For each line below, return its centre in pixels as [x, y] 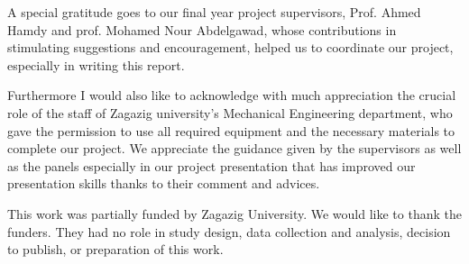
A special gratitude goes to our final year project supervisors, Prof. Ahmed [214, 12]
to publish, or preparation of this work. [115, 249]
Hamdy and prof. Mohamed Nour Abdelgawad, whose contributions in [202, 29]
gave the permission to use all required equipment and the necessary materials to [231, 130]
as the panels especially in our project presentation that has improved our [212, 165]
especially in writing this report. [96, 64]
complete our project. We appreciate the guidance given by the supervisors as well [234, 148]
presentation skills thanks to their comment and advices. [164, 183]
